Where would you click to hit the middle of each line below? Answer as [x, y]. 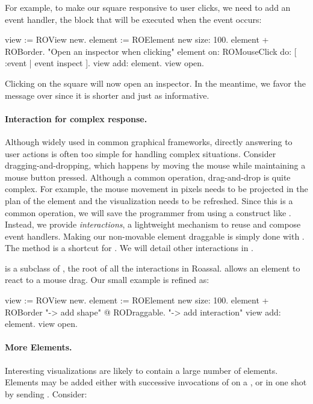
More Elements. [39, 347]
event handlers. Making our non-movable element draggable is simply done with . [155, 236]
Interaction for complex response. [76, 118]
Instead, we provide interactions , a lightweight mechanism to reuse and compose [153, 224]
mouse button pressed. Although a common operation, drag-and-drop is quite [148, 177]
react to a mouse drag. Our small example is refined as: [107, 280]
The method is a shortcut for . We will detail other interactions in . [129, 248]
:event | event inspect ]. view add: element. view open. [104, 63]
